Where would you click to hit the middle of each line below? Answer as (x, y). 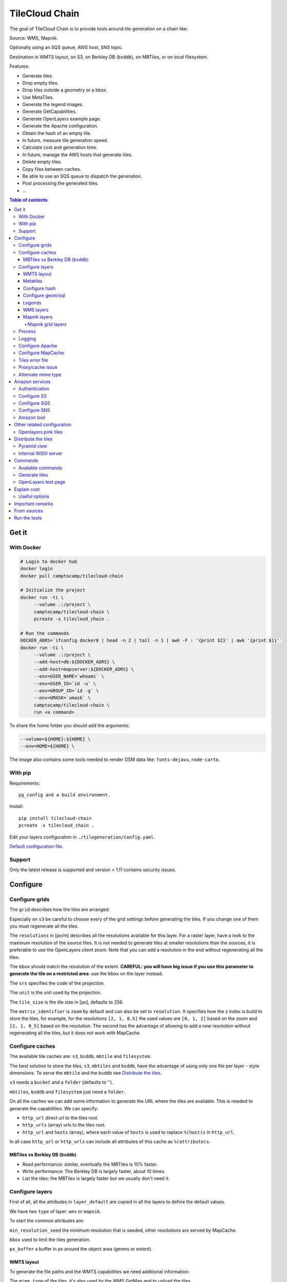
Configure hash (39, 288)
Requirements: (25, 783)
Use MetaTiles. (38, 97)
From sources (29, 511)
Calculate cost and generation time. (60, 147)
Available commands (40, 468)
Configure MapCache (41, 353)
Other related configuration (43, 425)
